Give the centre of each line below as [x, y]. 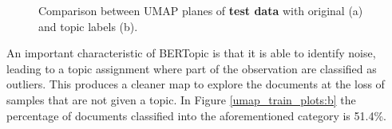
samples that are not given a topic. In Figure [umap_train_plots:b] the [181, 99]
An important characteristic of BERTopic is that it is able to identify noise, [191, 53]
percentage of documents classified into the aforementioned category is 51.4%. [196, 115]
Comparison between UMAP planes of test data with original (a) [201, 10]
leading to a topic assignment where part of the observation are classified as [192, 68]
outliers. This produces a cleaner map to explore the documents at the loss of [196, 84]
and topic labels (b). [88, 26]
